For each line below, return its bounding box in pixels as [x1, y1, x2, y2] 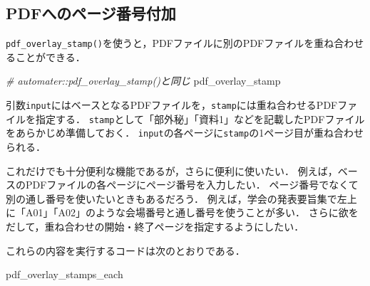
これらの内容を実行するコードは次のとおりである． [6, 243, 245, 258]
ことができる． [15, 49, 86, 64]
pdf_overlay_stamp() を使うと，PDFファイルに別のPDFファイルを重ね [6, 36, 334, 51]
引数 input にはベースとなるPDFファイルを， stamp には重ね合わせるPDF [6, 97, 338, 112]
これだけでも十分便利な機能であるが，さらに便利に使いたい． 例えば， [6, 163, 338, 178]
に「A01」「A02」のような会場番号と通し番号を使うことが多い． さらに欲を [6, 205, 359, 220]
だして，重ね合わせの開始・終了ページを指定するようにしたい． [6, 218, 304, 233]
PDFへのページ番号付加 [6, 2, 176, 24]
